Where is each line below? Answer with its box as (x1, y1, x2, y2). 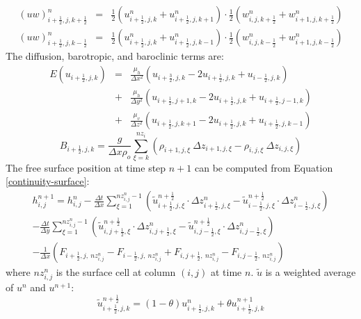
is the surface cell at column (56, 265, 176, 279)
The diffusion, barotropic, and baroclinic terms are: (6, 49, 224, 63)
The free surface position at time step (6, 160, 166, 174)
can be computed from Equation (194, 160, 333, 174)
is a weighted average (265, 265, 356, 279)
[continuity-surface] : (6, 174, 90, 188)
